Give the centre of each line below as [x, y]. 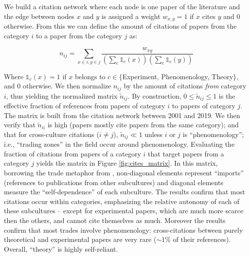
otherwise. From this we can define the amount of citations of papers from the [120, 26]
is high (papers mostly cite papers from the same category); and [143, 125]
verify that [20, 125]
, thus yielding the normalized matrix [62, 95]
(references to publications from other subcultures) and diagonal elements [114, 182]
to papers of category [204, 106]
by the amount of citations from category [185, 86]
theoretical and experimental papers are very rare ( [80, 239]
